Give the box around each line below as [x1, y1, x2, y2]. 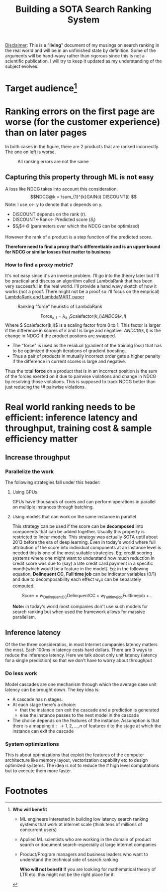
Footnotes [5, 785, 48, 797]
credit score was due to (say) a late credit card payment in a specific [12, 560, 153, 567]
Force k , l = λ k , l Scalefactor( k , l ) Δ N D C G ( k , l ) [40, 313, 127, 320]
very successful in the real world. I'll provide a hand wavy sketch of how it [5, 283, 157, 289]
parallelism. [12, 614, 36, 620]
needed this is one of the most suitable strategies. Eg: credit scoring [12, 550, 153, 556]
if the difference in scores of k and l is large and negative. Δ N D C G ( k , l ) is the [5, 328, 161, 334]
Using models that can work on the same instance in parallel [12, 514, 136, 520]
